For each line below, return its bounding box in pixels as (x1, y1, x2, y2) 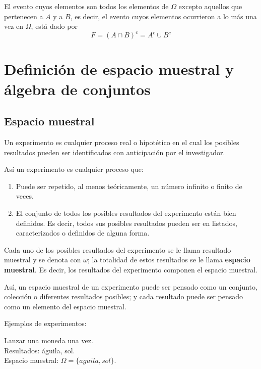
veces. (16, 191, 34, 201)
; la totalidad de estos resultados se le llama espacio (88, 254, 250, 265)
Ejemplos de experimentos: (4, 318, 87, 329)
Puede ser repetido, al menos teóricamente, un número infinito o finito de (16, 180, 242, 191)
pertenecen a (4, 11, 43, 21)
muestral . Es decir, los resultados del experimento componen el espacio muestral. (4, 264, 258, 274)
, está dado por (31, 21, 78, 31)
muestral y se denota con (4, 254, 81, 265)
